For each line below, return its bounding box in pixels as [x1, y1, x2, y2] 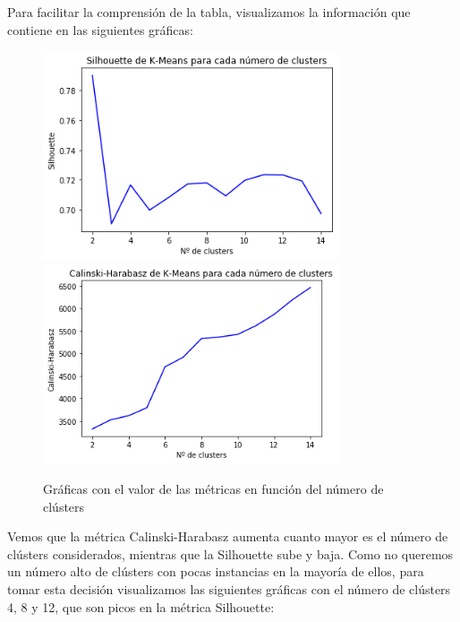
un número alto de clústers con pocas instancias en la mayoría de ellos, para [7, 562, 424, 581]
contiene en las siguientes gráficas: [7, 20, 193, 39]
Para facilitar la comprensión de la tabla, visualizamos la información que [7, 3, 411, 21]
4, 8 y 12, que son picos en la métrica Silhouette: [7, 597, 275, 616]
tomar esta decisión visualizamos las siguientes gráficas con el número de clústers [7, 579, 451, 598]
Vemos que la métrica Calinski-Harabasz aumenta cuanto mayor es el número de [7, 527, 448, 546]
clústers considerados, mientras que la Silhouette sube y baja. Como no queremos [7, 544, 454, 563]
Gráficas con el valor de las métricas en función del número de [43, 479, 384, 497]
